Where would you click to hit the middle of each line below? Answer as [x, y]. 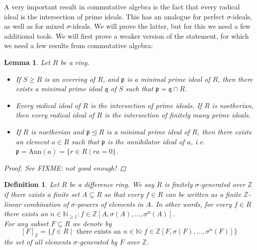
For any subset [26, 223]
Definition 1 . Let [32, 184]
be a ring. [75, 62]
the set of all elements [38, 242]
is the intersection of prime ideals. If [146, 105]
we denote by [92, 223]
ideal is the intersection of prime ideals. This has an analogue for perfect [114, 16]
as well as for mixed [34, 26]
